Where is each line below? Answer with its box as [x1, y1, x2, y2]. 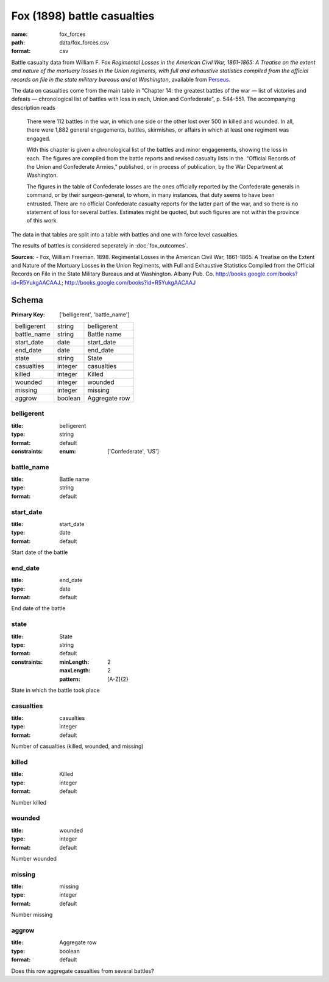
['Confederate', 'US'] [107, 447, 160, 455]
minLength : [59, 658, 90, 666]
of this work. [26, 217, 58, 224]
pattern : [59, 675, 80, 683]
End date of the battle [11, 605, 66, 612]
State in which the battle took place [11, 686, 100, 694]
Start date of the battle [11, 549, 68, 556]
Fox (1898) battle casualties [11, 9, 155, 23]
